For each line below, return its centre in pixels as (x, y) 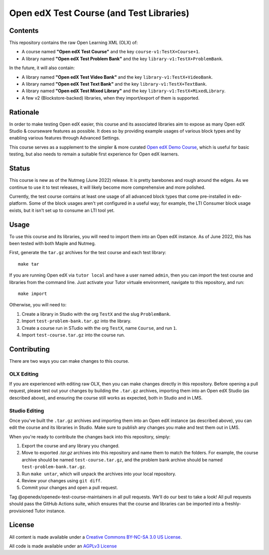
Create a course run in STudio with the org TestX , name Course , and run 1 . (99, 328)
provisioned (21, 511)
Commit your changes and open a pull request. (70, 488)
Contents (24, 31)
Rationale (24, 112)
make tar (29, 264)
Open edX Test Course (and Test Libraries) (99, 13)
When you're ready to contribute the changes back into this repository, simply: (90, 436)
